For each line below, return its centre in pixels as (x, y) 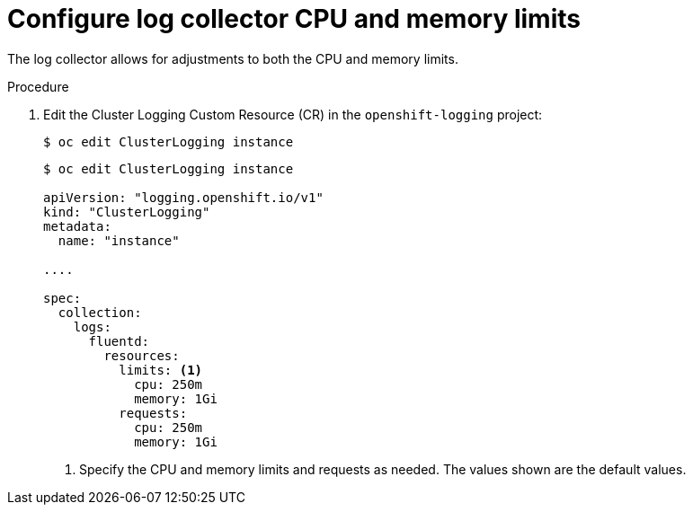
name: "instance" (119, 240)
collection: (100, 312)
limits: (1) (161, 370)
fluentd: (119, 341)
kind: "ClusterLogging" (127, 212)
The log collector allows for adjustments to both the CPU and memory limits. (233, 58)
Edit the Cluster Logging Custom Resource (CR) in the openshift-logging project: (293, 114)
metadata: (77, 226)
